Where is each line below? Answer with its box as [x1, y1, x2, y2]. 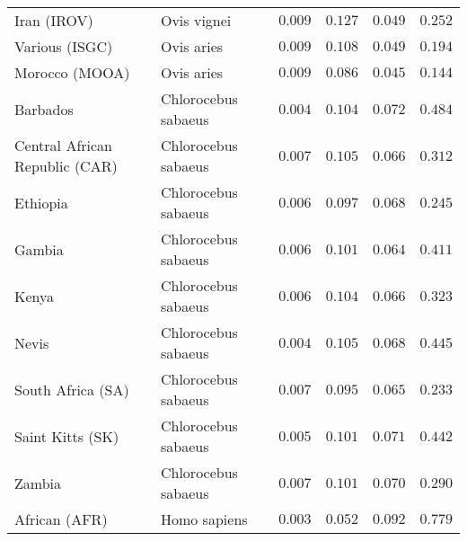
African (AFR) [14, 509, 108, 529]
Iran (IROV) [14, 10, 93, 31]
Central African [14, 135, 112, 155]
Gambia [14, 238, 64, 260]
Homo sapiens [160, 509, 248, 529]
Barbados [14, 98, 74, 120]
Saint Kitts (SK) [14, 425, 119, 447]
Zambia [14, 472, 62, 493]
